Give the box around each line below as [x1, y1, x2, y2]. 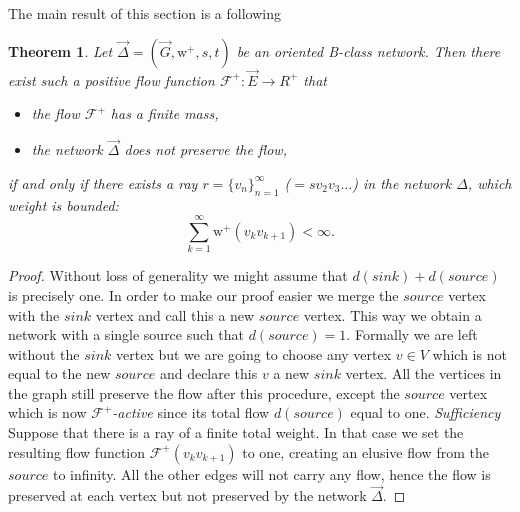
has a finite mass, [110, 103, 219, 124]
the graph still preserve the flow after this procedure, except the [8, 382, 400, 403]
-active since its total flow [112, 402, 270, 423]
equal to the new [8, 363, 111, 384]
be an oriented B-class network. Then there [236, 40, 501, 61]
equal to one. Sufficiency [350, 402, 501, 423]
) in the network [352, 172, 452, 193]
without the [8, 343, 80, 364]
